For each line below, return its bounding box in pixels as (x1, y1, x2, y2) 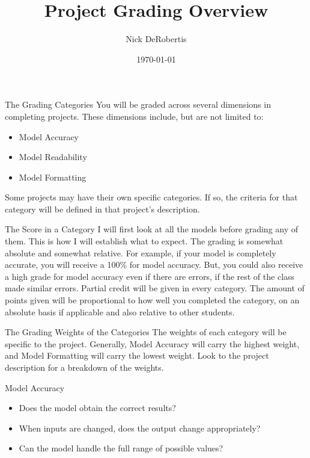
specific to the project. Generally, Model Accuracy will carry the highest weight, (5, 337, 300, 350)
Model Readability (19, 150, 87, 163)
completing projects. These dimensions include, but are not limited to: (5, 110, 264, 122)
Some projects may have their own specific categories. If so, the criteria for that (5, 191, 298, 203)
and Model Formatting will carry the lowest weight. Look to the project (5, 349, 269, 362)
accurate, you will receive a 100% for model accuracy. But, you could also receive (5, 258, 303, 271)
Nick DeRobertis (126, 32, 187, 45)
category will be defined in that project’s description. (5, 202, 200, 215)
